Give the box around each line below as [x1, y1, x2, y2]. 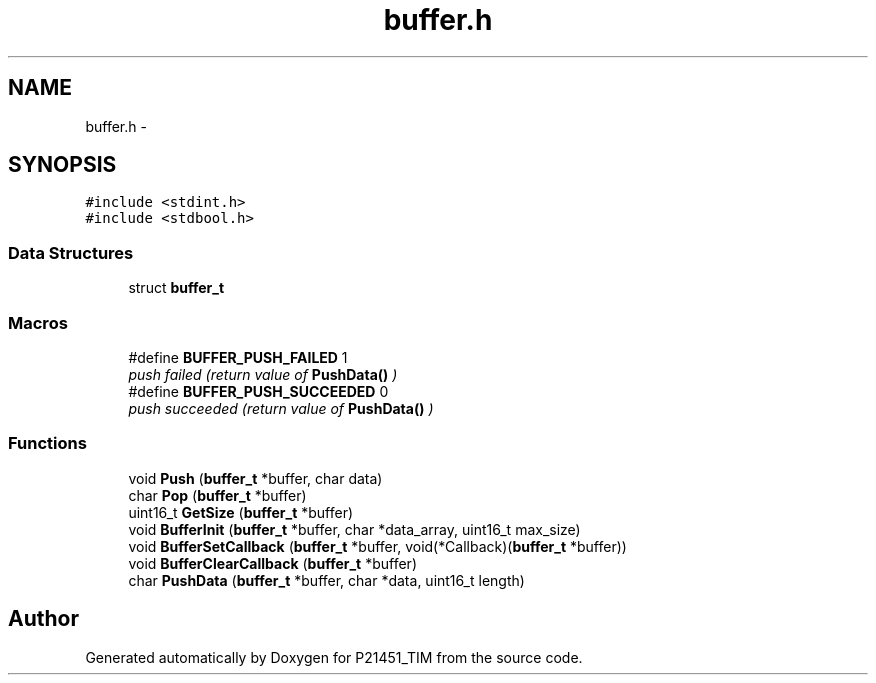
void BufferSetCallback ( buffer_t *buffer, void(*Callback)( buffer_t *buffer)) [128, 537, 627, 555]
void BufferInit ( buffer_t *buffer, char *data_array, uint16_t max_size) [128, 520, 581, 538]
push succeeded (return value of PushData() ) [128, 399, 434, 417]
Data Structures [8, 242, 134, 263]
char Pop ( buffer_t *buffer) [128, 486, 307, 504]
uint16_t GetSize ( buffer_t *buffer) [128, 503, 354, 521]
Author [8, 606, 79, 632]
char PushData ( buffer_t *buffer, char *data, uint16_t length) [128, 571, 525, 589]
